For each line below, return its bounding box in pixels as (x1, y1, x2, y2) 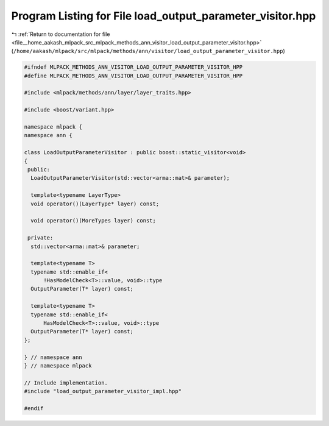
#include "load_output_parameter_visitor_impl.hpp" (24, 388, 182, 395)
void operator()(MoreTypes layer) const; (30, 217, 157, 224)
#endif (24, 405, 44, 411)
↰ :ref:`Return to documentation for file (11, 30, 110, 38)
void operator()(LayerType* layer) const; (30, 200, 160, 207)
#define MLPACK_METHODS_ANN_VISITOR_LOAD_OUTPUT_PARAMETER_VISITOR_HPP (24, 72, 243, 79)
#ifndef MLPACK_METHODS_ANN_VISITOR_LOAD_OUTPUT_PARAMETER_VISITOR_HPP (24, 64, 243, 71)
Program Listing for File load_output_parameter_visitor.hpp (11, 9, 316, 23)
